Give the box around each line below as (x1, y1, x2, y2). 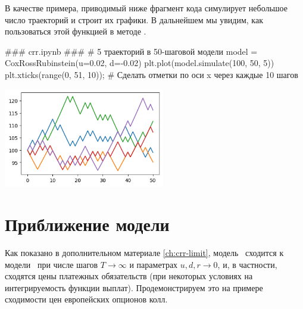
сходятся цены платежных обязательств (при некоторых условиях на (5, 270, 253, 282)
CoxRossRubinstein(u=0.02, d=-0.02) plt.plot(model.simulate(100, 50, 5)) (5, 57, 274, 69)
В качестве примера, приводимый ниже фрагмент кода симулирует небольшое (5, 2, 288, 14)
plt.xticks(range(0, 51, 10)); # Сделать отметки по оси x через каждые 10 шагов (5, 68, 298, 80)
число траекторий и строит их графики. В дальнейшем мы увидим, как (5, 13, 263, 26)
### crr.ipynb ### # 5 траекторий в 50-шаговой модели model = (5, 45, 258, 57)
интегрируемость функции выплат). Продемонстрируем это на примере (5, 281, 263, 294)
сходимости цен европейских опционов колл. (5, 293, 168, 305)
